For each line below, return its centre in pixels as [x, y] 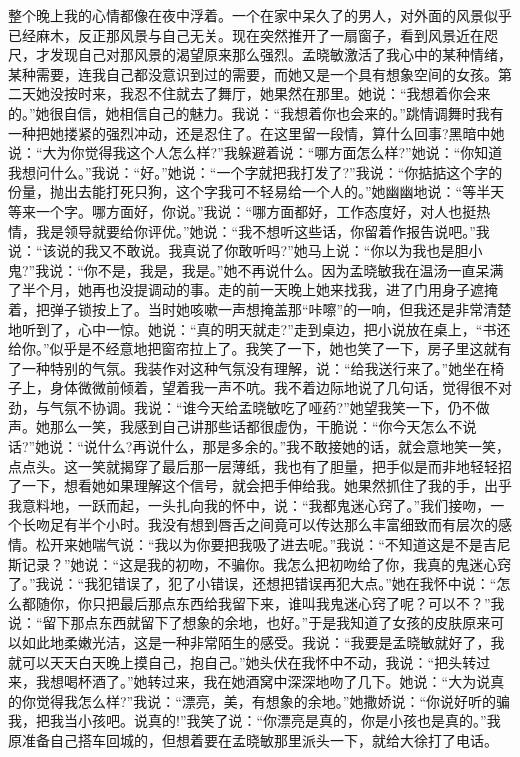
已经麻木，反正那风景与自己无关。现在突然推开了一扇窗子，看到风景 [232, 34]
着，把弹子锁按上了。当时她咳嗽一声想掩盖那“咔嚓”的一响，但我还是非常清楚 [260, 308]
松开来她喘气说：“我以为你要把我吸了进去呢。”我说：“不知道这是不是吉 [266, 544]
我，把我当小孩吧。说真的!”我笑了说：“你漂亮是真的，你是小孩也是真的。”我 [254, 720]
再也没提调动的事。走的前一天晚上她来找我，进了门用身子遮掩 [294, 289]
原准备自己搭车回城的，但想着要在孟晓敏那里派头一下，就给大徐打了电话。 [253, 739]
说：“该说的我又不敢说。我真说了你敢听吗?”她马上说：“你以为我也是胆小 [245, 250]
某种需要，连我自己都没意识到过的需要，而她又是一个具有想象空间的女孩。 [253, 73]
